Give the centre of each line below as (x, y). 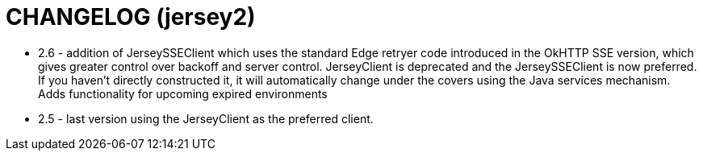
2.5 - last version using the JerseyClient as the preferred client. (206, 118)
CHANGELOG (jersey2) (131, 17)
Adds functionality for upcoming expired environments (183, 93)
